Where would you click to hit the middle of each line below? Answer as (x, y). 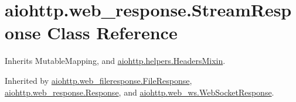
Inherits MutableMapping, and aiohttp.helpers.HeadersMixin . (115, 61)
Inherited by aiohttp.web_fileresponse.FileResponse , (98, 80)
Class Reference (112, 33)
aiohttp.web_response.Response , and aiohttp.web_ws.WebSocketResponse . (140, 92)
